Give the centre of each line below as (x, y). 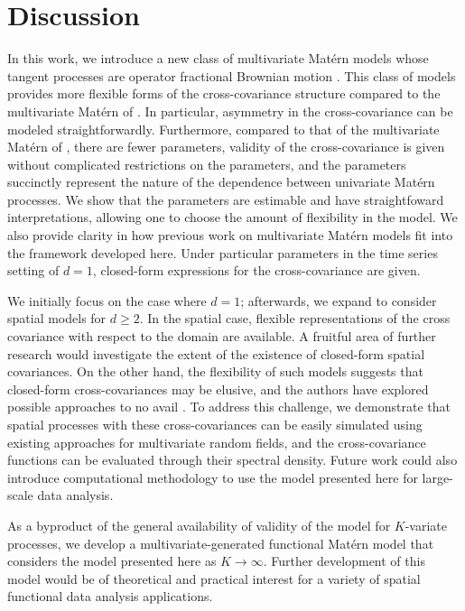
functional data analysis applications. (110, 596)
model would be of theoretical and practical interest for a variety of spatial (214, 578)
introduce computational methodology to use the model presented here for (213, 477)
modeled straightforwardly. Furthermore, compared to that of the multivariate (223, 129)
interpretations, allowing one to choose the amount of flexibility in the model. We (232, 217)
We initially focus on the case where (107, 300)
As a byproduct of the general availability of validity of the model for (199, 525)
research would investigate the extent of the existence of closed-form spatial (216, 353)
